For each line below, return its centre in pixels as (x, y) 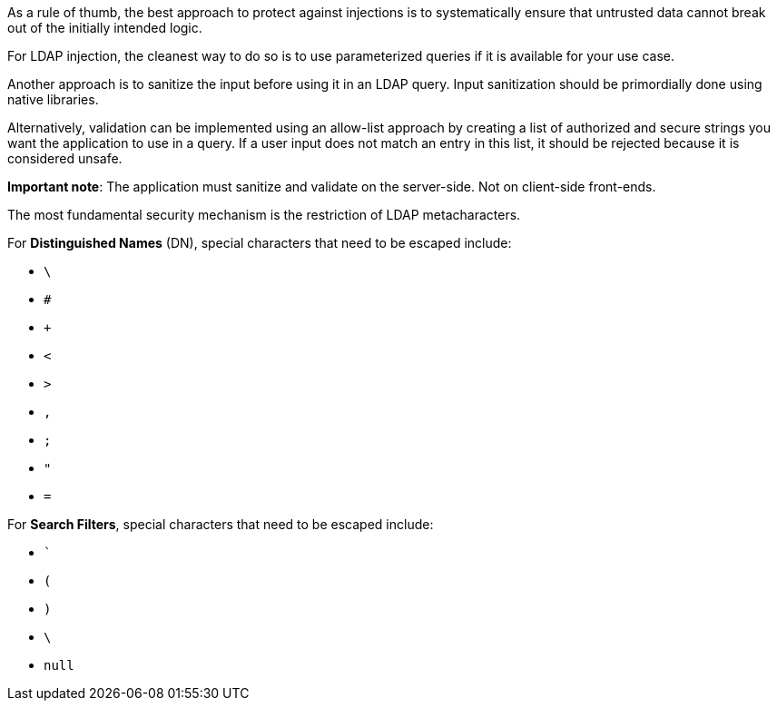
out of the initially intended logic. (105, 28)
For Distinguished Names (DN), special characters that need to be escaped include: (260, 243)
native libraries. (53, 99)
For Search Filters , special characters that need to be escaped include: (221, 524)
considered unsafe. (65, 158)
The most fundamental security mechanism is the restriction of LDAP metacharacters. (264, 215)
